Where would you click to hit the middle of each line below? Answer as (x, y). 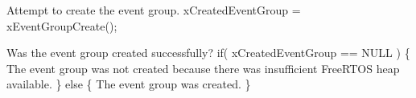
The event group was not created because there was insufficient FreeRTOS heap (203, 68)
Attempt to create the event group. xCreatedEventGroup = (154, 10)
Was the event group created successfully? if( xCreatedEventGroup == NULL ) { (208, 53)
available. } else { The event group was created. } (129, 84)
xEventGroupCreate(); (62, 25)
